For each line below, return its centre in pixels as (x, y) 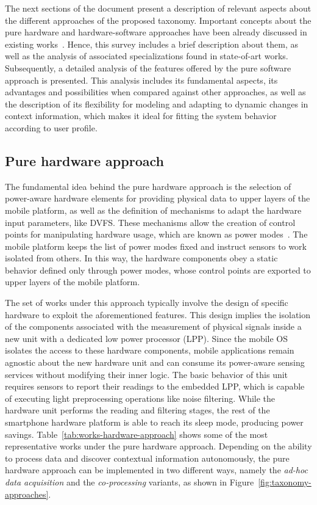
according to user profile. (51, 127)
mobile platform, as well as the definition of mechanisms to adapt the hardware (153, 210)
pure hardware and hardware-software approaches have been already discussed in (156, 32)
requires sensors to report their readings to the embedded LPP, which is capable (155, 386)
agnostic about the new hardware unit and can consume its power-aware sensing (155, 362)
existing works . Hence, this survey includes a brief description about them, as (151, 44)
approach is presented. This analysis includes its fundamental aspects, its (141, 80)
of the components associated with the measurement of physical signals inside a (153, 326)
